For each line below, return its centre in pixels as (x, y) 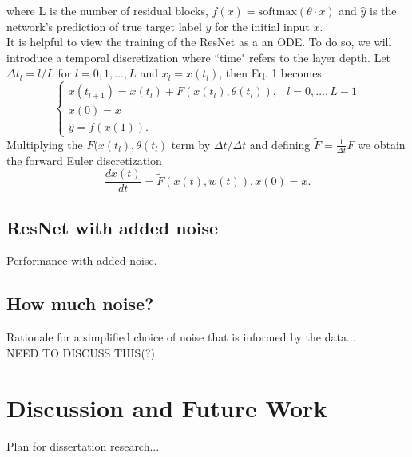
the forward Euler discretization (84, 160)
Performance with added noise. (82, 260)
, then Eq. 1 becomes (270, 73)
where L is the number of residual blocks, (107, 10)
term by (191, 144)
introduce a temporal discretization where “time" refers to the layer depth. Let (199, 57)
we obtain (382, 144)
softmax (277, 12)
